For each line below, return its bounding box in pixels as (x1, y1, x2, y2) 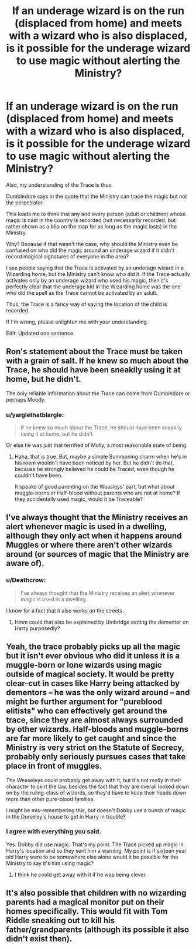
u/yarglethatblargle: (6, 410, 64, 419)
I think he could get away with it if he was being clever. (14, 871, 147, 878)
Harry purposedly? (14, 624, 60, 632)
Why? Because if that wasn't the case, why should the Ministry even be (6, 240, 178, 247)
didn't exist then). (6, 934, 73, 944)
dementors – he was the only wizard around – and (6, 688, 190, 698)
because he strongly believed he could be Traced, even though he (14, 466, 175, 473)
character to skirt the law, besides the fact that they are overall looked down (6, 783, 189, 790)
